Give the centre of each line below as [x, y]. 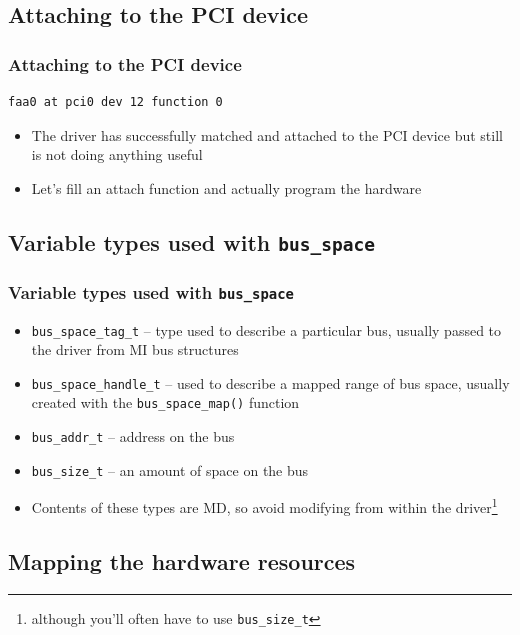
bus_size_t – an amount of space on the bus [170, 469]
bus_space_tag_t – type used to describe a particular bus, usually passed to [266, 329]
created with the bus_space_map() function [165, 402]
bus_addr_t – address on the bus [133, 436]
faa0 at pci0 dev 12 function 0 [115, 102]
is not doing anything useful [117, 154]
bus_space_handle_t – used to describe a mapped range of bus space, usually [270, 382]
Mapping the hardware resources [182, 561]
